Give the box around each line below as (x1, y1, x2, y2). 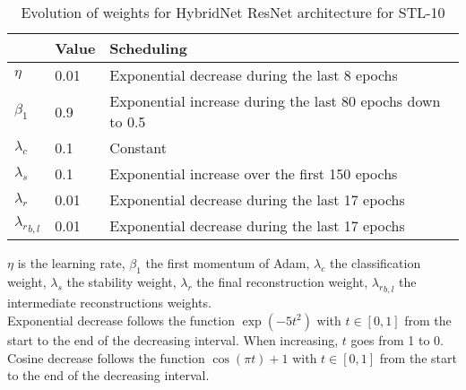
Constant (109, 137, 167, 158)
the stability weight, (66, 272, 177, 290)
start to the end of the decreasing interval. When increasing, (7, 330, 339, 349)
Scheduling (109, 38, 187, 58)
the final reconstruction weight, (196, 272, 368, 290)
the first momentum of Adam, (145, 254, 310, 272)
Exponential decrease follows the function (7, 310, 235, 329)
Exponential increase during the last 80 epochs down (109, 91, 441, 111)
